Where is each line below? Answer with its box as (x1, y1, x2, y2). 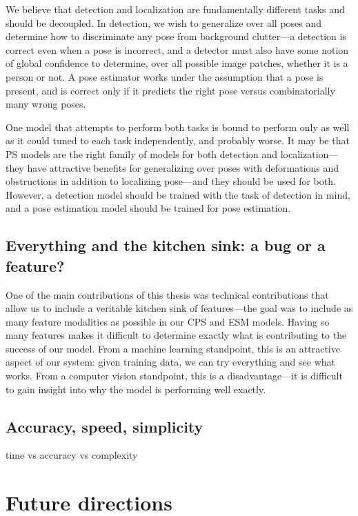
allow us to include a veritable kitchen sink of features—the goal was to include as (6, 301, 353, 315)
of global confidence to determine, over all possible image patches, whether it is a (6, 56, 348, 70)
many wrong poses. (6, 97, 86, 111)
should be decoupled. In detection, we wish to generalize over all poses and (6, 15, 322, 30)
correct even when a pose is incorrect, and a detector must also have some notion (6, 42, 349, 57)
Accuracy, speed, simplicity (6, 415, 203, 437)
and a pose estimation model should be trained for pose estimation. (6, 201, 291, 215)
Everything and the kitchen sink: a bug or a (6, 235, 326, 256)
